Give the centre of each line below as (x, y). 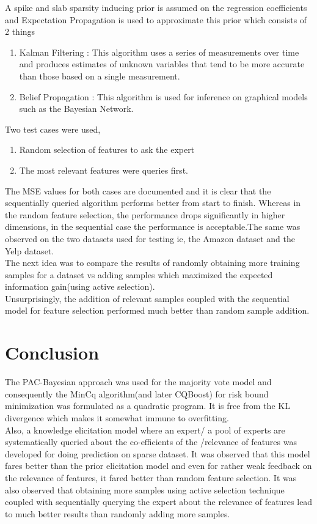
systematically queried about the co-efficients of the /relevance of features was (151, 442)
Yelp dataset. (30, 250)
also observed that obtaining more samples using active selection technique (145, 489)
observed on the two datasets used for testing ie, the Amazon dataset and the (150, 238)
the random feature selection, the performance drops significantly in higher (145, 214)
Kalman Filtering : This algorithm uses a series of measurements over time (159, 52)
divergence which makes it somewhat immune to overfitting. (117, 417)
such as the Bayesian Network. (76, 109)
